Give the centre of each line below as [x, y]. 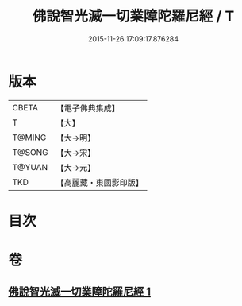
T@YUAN [30, 167]
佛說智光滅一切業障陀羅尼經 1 [80, 292]
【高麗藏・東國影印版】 [100, 182]
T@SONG [31, 152]
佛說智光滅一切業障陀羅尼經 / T [133, 16]
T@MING [29, 138]
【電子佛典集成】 [88, 108]
